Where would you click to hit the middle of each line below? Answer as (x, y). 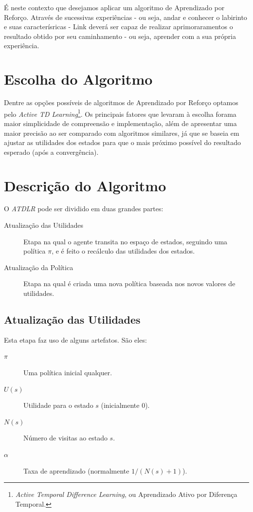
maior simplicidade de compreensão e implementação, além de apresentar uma (120, 123)
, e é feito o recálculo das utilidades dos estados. (123, 251)
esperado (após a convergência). (51, 152)
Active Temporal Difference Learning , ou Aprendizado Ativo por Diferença (126, 494)
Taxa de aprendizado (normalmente (76, 470)
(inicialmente (120, 405)
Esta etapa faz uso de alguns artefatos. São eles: (75, 339)
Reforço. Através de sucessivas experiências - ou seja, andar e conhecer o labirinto (126, 17)
